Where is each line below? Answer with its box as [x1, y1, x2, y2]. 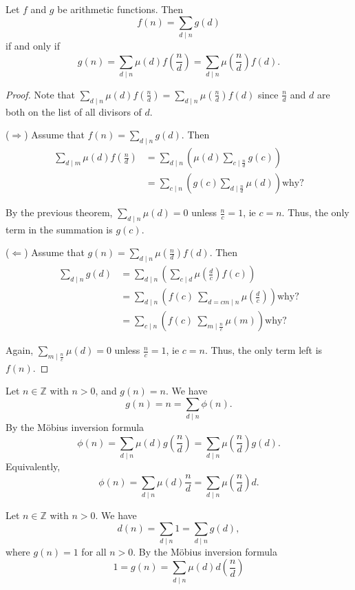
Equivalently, [6, 459, 61, 473]
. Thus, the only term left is [204, 343, 323, 357]
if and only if [6, 38, 60, 52]
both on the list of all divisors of [6, 104, 142, 118]
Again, [6, 343, 34, 357]
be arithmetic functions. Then [57, 2, 184, 16]
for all [81, 544, 107, 558]
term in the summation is [6, 222, 113, 236]
